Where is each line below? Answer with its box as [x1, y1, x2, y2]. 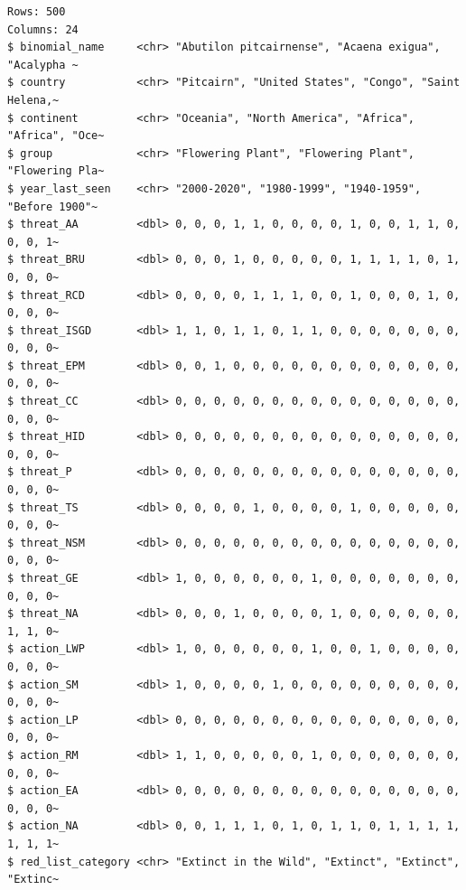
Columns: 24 [7, 23, 79, 36]
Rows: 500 [7, 5, 66, 18]
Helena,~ [7, 93, 60, 107]
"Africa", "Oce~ [7, 129, 105, 143]
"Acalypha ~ [7, 58, 79, 71]
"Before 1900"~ [7, 200, 98, 213]
